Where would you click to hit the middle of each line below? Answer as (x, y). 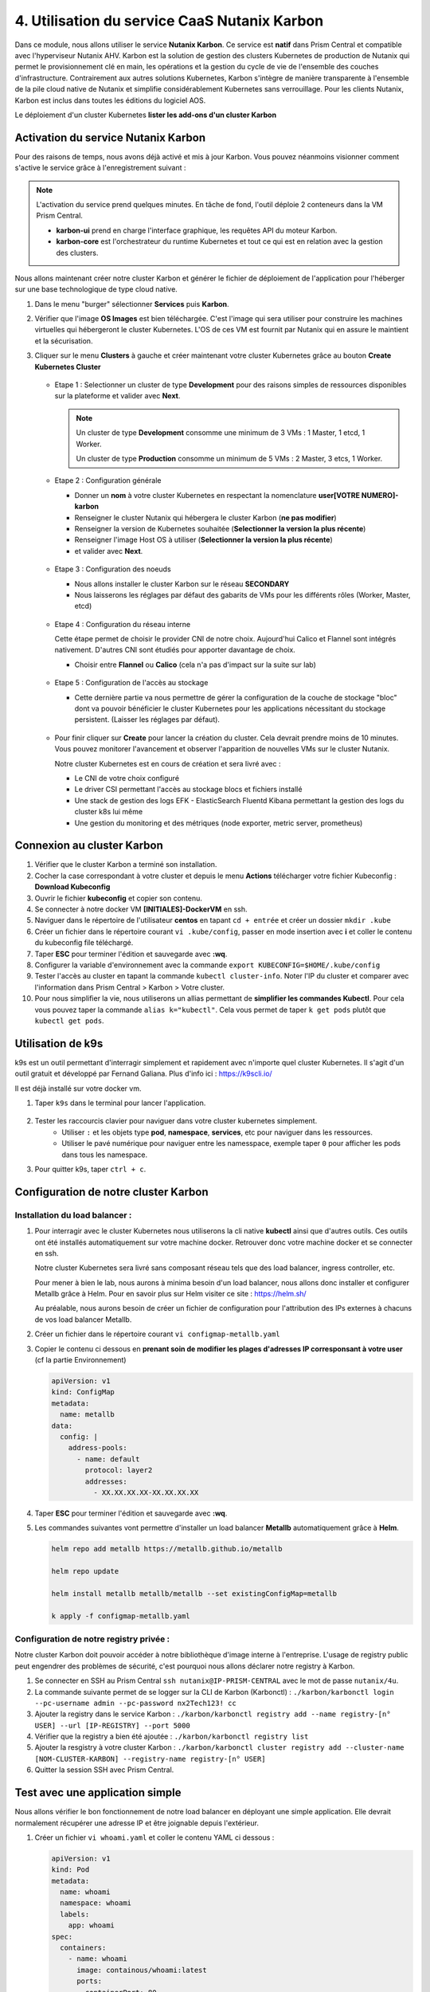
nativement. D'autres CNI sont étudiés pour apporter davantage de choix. (175, 650)
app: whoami (92, 1925)
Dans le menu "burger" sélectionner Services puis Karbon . (132, 304)
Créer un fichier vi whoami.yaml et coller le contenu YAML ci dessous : (154, 1837)
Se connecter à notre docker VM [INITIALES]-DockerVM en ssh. (141, 909)
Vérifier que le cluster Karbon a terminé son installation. (126, 865)
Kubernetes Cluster (68, 367)
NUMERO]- (380, 495)
